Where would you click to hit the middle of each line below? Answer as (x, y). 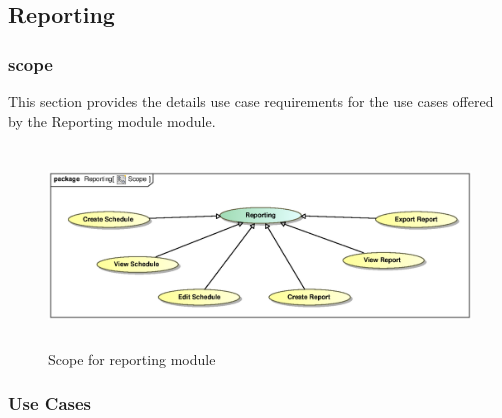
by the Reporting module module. (112, 120)
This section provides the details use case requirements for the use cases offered (251, 101)
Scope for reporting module (132, 358)
